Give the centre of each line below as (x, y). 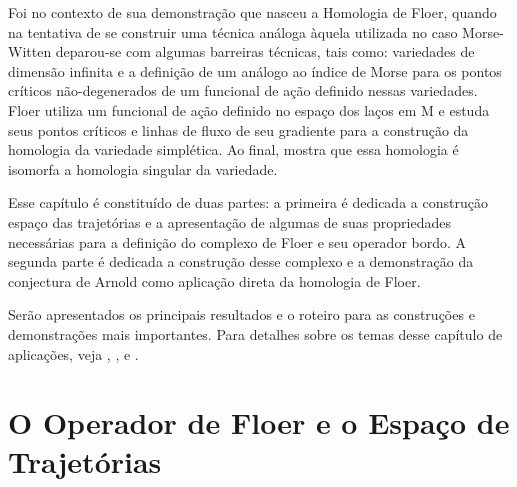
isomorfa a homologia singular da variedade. (143, 168)
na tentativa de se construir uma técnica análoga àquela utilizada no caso (233, 31)
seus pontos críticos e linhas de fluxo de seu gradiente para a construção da (238, 129)
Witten (30, 51)
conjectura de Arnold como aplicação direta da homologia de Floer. (214, 280)
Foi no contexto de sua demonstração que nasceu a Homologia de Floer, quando (252, 12)
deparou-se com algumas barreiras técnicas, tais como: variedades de (265, 51)
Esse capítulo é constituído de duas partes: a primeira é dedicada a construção (248, 202)
